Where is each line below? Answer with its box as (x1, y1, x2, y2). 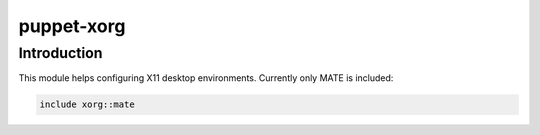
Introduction (18, 44, 103, 62)
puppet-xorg (18, 15, 126, 37)
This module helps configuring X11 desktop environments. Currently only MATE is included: (18, 72, 394, 84)
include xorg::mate (39, 99, 135, 110)
